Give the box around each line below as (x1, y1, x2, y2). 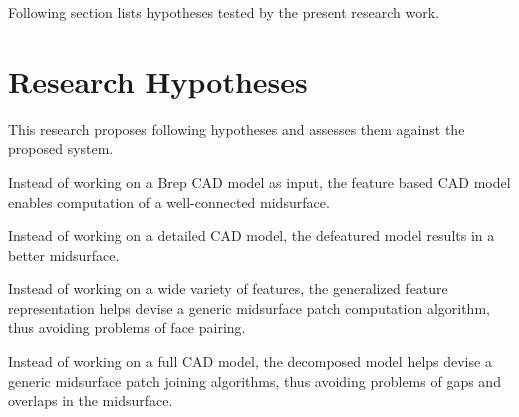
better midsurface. (8, 244, 120, 265)
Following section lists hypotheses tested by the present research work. (8, 2, 440, 22)
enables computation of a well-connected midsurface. (8, 191, 330, 212)
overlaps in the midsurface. (8, 390, 173, 411)
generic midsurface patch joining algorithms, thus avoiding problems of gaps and (8, 370, 501, 391)
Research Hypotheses (8, 60, 308, 101)
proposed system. (8, 138, 114, 159)
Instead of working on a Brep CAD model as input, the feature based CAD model (8, 171, 511, 192)
